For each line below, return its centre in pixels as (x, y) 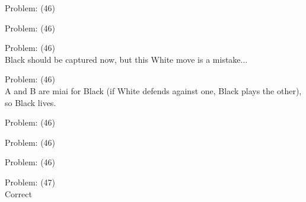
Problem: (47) (30, 182)
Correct (18, 193)
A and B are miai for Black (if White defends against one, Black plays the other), (153, 90)
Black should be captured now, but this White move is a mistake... (126, 59)
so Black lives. (31, 102)
